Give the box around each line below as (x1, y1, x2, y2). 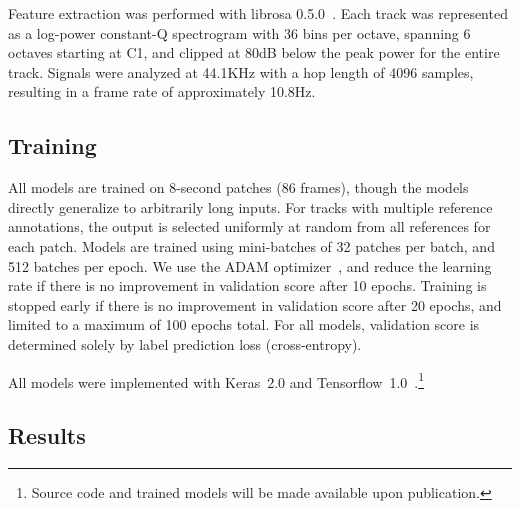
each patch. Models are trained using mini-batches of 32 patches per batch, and (8, 235, 495, 256)
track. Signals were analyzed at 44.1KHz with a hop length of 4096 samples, (8, 61, 474, 82)
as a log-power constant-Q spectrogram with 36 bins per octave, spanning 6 (8, 22, 471, 43)
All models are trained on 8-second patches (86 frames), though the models (8, 177, 469, 198)
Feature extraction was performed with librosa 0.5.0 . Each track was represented (8, 3, 508, 23)
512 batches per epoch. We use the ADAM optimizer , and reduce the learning (8, 255, 492, 276)
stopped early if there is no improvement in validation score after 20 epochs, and (8, 294, 502, 315)
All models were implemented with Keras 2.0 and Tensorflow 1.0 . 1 (8, 368, 425, 392)
